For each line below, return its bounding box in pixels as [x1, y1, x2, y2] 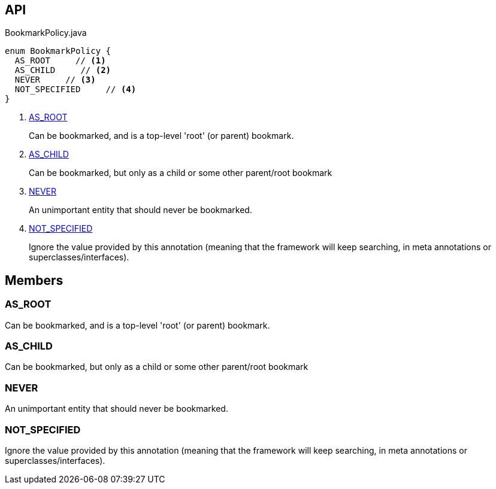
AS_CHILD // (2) [14, 65, 111, 75]
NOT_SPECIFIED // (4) [14, 84, 137, 95]
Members [5, 272, 63, 288]
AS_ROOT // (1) [14, 56, 106, 66]
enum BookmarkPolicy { [5, 46, 111, 56]
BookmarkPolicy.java [5, 28, 87, 38]
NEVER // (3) [14, 75, 96, 85]
